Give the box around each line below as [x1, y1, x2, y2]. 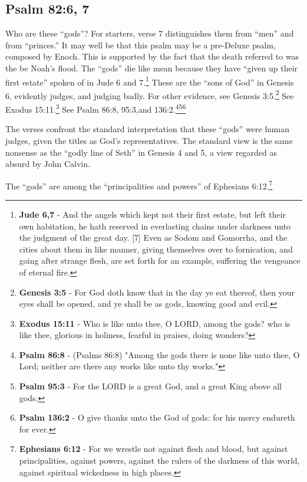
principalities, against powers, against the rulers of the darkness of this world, [19, 454, 300, 467]
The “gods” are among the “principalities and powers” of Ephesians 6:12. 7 [5, 178, 273, 192]
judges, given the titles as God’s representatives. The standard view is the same [5, 134, 293, 146]
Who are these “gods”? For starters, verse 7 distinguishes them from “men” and [5, 27, 294, 40]
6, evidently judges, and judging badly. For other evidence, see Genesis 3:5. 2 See [5, 87, 294, 101]
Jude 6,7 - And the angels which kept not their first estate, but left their [19, 208, 286, 220]
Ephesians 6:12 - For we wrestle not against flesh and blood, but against [19, 442, 288, 455]
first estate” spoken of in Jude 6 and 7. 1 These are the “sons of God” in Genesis [5, 74, 294, 88]
